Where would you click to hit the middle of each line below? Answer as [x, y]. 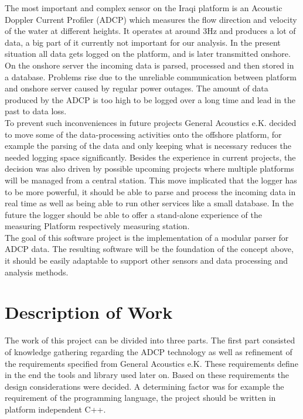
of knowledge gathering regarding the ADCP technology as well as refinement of [149, 351]
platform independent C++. [55, 409]
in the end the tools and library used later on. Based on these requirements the [147, 375]
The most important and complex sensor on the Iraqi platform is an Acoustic [144, 8]
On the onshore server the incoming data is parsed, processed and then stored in [149, 65]
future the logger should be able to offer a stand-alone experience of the [133, 214]
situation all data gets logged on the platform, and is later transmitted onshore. [148, 54]
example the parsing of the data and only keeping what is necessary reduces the [148, 146]
